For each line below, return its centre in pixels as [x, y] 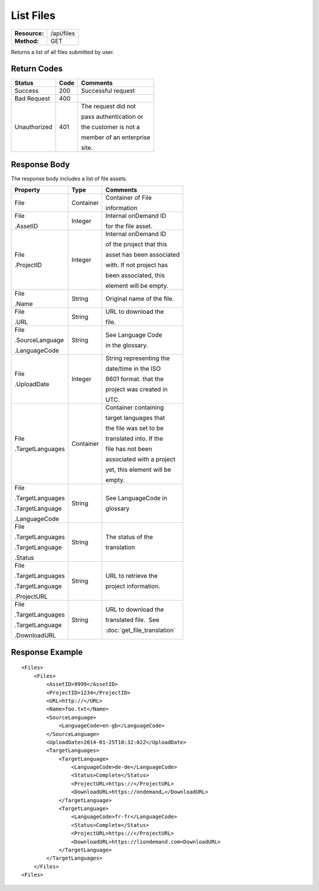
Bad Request [32, 99]
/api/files [63, 33]
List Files [33, 15]
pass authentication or [112, 117]
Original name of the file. [140, 299]
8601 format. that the [135, 379]
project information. [133, 586]
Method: [27, 41]
